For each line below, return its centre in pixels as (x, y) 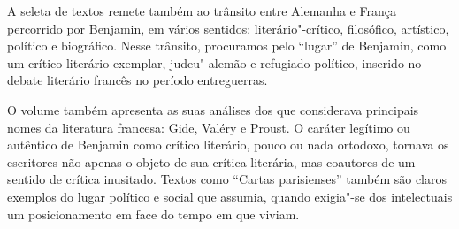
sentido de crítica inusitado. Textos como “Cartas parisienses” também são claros (227, 179)
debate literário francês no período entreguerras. (138, 80)
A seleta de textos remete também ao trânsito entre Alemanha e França (202, 11)
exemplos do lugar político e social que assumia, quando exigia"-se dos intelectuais (230, 196)
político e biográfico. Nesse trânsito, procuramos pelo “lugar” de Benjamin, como (227, 46)
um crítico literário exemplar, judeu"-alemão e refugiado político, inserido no (214, 62)
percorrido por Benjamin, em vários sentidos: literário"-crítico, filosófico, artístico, (228, 28)
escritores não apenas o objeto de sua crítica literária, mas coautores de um (211, 161)
